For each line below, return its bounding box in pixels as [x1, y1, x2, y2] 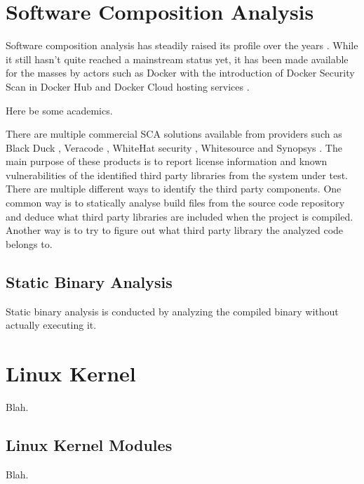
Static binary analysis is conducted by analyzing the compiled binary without [6, 303, 339, 318]
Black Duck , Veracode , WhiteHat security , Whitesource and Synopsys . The [6, 140, 342, 155]
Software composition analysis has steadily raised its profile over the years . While [6, 38, 358, 53]
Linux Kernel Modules [6, 433, 173, 455]
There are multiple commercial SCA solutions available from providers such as [6, 126, 342, 141]
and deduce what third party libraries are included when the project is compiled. [6, 209, 353, 223]
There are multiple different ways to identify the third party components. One [6, 181, 342, 196]
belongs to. [6, 236, 53, 251]
